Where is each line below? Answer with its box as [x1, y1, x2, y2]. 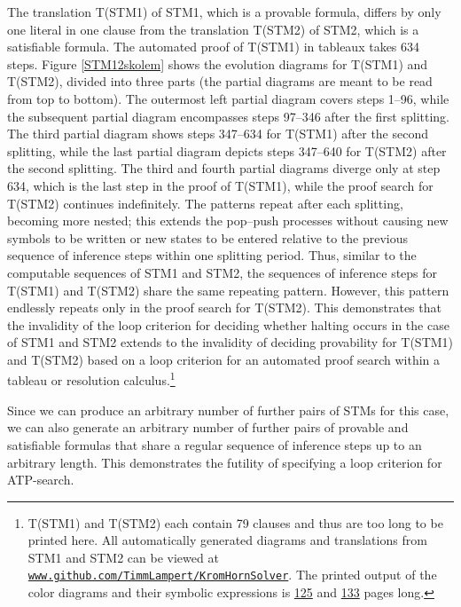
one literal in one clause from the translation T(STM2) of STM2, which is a [7, 20, 419, 38]
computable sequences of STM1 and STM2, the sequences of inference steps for [7, 263, 438, 281]
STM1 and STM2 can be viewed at [27, 548, 219, 566]
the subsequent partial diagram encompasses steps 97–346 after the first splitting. [7, 106, 449, 125]
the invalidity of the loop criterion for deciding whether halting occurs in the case [7, 315, 449, 334]
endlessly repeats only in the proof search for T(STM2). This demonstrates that [7, 298, 441, 317]
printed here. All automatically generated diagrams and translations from [27, 531, 427, 549]
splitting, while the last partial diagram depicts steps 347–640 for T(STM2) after [7, 141, 447, 160]
